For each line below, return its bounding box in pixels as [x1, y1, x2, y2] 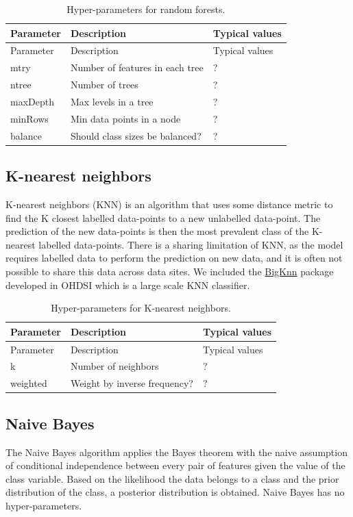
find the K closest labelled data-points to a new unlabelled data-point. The [5, 210, 321, 225]
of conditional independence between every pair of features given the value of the [5, 458, 345, 472]
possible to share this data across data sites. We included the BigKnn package [5, 264, 334, 278]
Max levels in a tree [70, 94, 154, 108]
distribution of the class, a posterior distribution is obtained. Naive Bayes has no [5, 485, 345, 499]
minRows [10, 111, 49, 125]
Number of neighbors [70, 359, 159, 373]
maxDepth [10, 94, 54, 108]
